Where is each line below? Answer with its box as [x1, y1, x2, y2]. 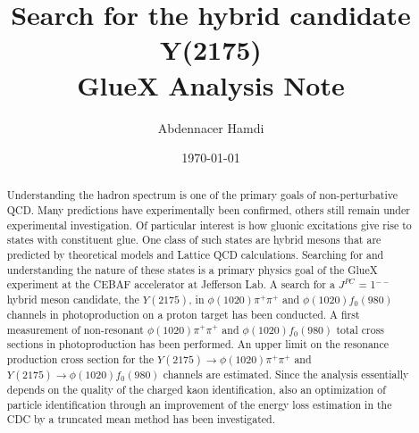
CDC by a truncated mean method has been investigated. [6, 412, 276, 427]
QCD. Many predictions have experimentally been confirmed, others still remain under [6, 203, 410, 218]
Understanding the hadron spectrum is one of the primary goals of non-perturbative [6, 187, 398, 203]
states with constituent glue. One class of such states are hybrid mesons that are [6, 232, 381, 247]
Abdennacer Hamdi [157, 118, 264, 137]
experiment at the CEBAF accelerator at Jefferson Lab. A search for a [6, 277, 335, 292]
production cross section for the [6, 352, 154, 367]
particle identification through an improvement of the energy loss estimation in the [6, 396, 392, 412]
